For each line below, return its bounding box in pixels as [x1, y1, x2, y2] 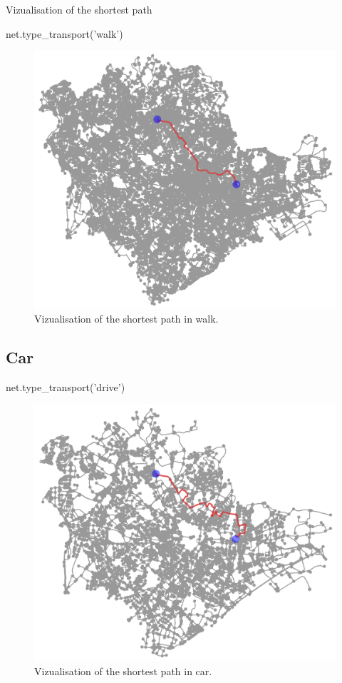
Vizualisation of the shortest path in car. [34, 663, 212, 678]
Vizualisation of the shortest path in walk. [34, 311, 219, 326]
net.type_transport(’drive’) [6, 380, 125, 395]
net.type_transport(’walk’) [6, 26, 123, 41]
